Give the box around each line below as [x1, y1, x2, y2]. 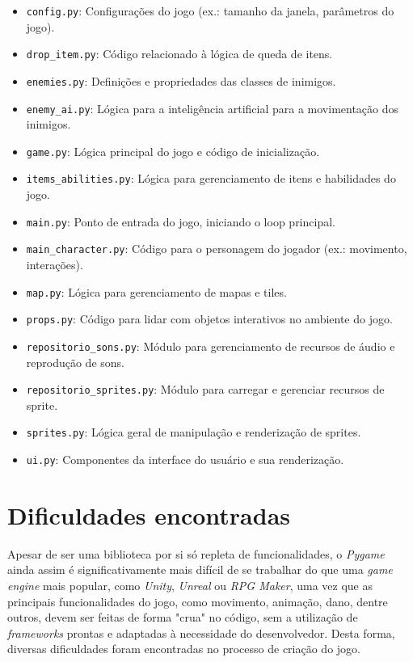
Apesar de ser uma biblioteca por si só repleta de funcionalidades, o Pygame [7, 545, 385, 562]
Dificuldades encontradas [7, 498, 291, 531]
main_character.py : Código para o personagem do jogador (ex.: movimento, [26, 240, 407, 257]
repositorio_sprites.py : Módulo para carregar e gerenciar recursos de [26, 381, 385, 398]
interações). [26, 256, 83, 273]
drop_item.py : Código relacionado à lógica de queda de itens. [26, 45, 333, 62]
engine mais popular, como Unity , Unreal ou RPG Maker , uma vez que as [7, 577, 373, 594]
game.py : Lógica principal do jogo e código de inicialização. [26, 142, 320, 159]
